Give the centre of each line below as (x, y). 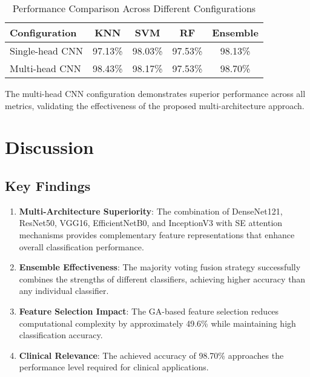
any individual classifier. (64, 291)
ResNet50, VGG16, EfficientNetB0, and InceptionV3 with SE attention (151, 223)
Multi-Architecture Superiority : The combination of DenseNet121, (151, 211)
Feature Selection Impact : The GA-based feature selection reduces (149, 311)
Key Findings (48, 185)
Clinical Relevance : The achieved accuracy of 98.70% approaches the (151, 355)
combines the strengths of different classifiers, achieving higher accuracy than (162, 279)
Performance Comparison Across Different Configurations (134, 8)
